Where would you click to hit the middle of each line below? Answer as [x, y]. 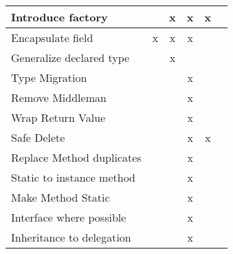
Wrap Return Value [58, 117]
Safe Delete [38, 137]
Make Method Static [60, 197]
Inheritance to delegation [71, 237]
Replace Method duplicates [76, 157]
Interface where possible [69, 217]
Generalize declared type [70, 57]
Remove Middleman [59, 97]
